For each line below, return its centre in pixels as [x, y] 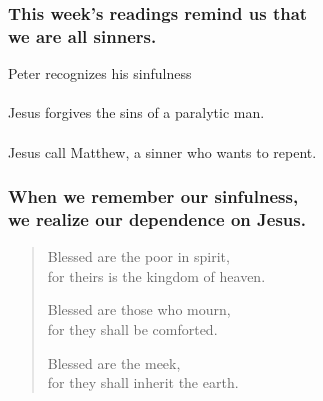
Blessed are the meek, [114, 362]
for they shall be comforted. [132, 329]
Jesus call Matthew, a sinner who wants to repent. [162, 151]
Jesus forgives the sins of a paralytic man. [136, 112]
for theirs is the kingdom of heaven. [156, 275]
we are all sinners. [82, 35]
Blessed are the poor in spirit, [138, 256]
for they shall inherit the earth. [143, 382]
